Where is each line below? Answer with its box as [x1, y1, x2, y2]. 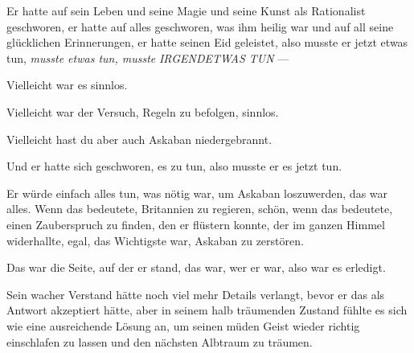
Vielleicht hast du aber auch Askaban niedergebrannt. [6, 130, 273, 147]
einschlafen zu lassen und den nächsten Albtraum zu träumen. [6, 333, 313, 350]
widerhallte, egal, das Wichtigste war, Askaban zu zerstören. [6, 232, 304, 248]
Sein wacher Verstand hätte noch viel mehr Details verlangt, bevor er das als [6, 285, 385, 302]
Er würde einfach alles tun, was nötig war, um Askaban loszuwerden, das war [6, 184, 388, 201]
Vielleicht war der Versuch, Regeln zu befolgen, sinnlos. [6, 103, 279, 120]
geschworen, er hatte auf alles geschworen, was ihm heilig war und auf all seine [6, 18, 394, 35]
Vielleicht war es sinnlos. [6, 76, 128, 93]
